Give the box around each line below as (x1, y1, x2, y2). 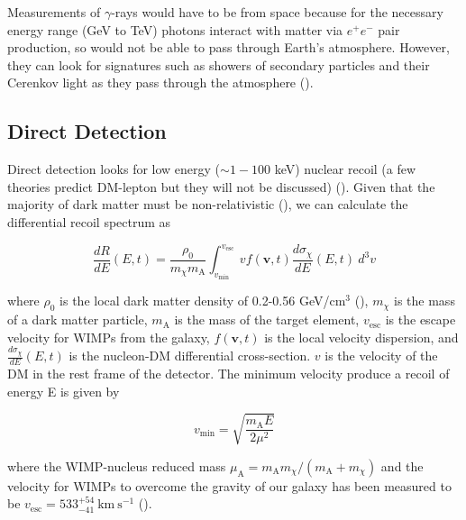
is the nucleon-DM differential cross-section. (69, 346, 311, 365)
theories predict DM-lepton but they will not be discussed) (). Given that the (7, 177, 435, 196)
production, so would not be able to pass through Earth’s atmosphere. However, (7, 38, 450, 57)
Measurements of (7, 3, 101, 21)
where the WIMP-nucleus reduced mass (7, 456, 226, 475)
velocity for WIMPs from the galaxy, (7, 327, 210, 346)
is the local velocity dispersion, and (264, 327, 459, 346)
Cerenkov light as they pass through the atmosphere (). (7, 73, 314, 92)
